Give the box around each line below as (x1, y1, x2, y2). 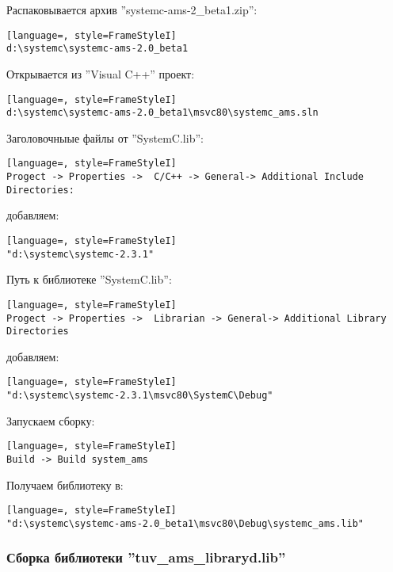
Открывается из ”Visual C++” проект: (6, 65, 195, 82)
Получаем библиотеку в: (6, 476, 124, 493)
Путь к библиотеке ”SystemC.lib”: (6, 271, 172, 288)
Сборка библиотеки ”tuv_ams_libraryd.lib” (6, 547, 286, 567)
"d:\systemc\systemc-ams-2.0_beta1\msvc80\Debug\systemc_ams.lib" (6, 517, 364, 529)
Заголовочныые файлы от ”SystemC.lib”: (6, 129, 204, 146)
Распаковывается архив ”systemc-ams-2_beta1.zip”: (6, 2, 258, 17)
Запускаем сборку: (6, 412, 95, 429)
